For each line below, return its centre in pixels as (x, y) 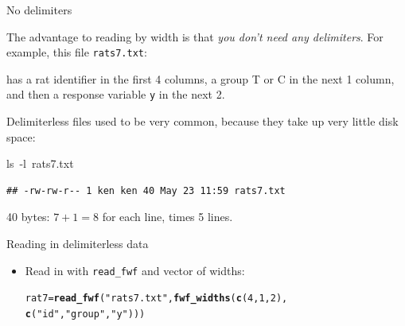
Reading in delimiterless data (78, 244)
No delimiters (39, 10)
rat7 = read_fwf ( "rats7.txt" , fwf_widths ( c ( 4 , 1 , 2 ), (156, 299)
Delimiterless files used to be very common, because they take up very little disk (202, 121)
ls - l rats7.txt (40, 163)
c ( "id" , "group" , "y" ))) (85, 314)
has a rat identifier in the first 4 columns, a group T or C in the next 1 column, (201, 78)
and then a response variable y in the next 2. (116, 94)
